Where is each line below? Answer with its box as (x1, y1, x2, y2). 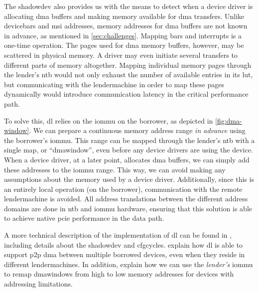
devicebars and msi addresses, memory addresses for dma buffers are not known (4, 20, 248, 31)
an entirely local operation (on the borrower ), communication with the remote (4, 183, 243, 194)
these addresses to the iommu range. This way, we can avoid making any (4, 164, 226, 174)
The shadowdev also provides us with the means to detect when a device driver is (4, 1, 253, 11)
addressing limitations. (4, 279, 73, 289)
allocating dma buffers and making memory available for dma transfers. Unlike (4, 10, 245, 21)
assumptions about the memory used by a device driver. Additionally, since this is (4, 174, 254, 184)
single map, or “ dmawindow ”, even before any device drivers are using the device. (4, 145, 253, 155)
